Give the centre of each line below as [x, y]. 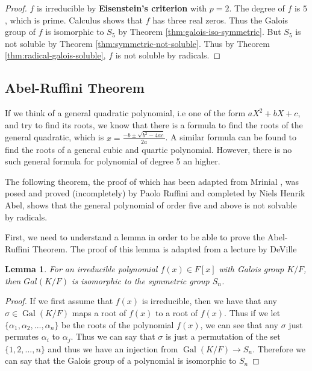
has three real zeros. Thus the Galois [220, 20]
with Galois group [251, 269]
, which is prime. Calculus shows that [74, 20]
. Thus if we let [252, 313]
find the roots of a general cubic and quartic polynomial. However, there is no [148, 149]
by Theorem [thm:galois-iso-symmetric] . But [200, 32]
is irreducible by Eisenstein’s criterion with [122, 8]
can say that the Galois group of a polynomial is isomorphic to [121, 360]
